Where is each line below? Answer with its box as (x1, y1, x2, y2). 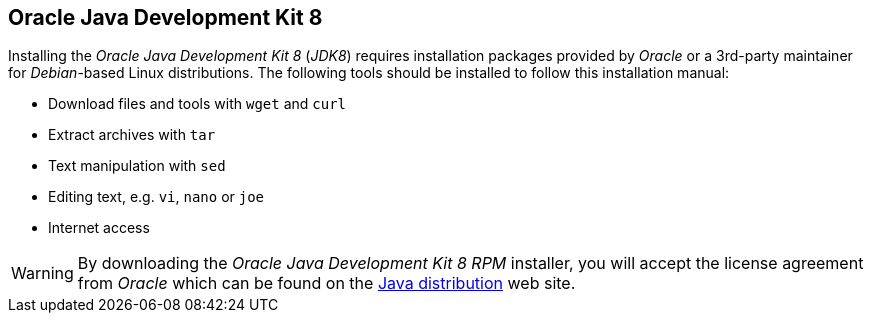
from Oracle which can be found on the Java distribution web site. (77, 273, 576, 294)
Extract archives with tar (48, 126, 216, 144)
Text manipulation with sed (48, 157, 226, 175)
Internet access (48, 219, 150, 237)
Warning (11, 263, 74, 284)
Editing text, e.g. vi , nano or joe (48, 188, 265, 206)
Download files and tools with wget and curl (48, 95, 346, 113)
